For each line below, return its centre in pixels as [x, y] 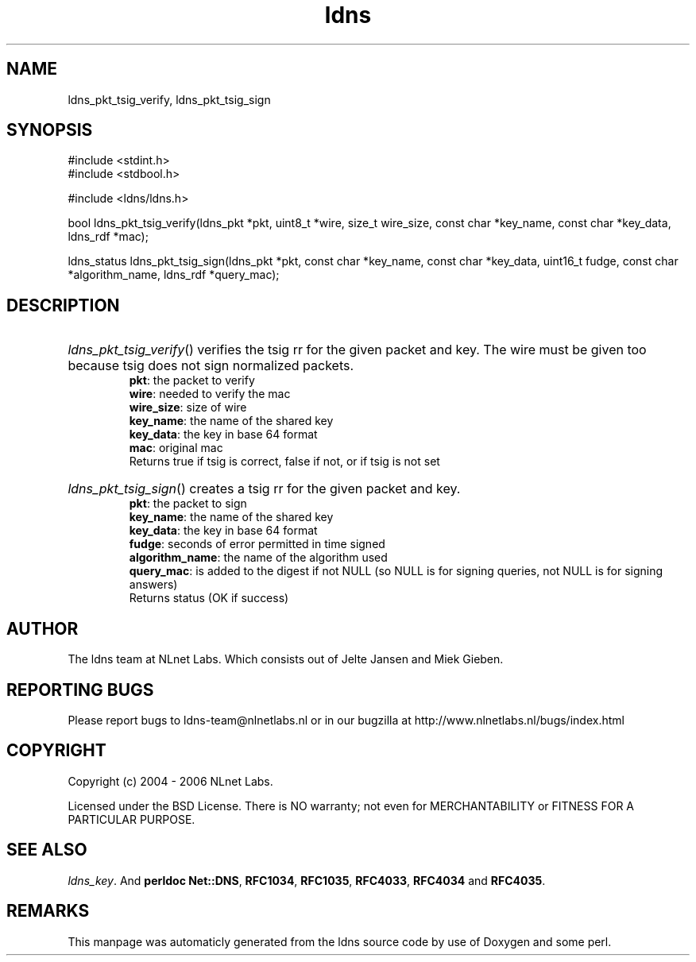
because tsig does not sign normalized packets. [211, 366]
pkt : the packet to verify [192, 381]
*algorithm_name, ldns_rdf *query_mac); [174, 275]
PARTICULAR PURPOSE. [131, 819]
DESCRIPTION [63, 305]
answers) [153, 585]
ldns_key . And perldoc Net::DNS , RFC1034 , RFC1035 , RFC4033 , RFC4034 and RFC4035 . [307, 880]
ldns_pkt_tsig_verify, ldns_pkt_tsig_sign [169, 99]
